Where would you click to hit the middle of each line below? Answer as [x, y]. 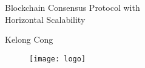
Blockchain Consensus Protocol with [72, 7]
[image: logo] [58, 59]
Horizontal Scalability [45, 19]
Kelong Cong [29, 39]
